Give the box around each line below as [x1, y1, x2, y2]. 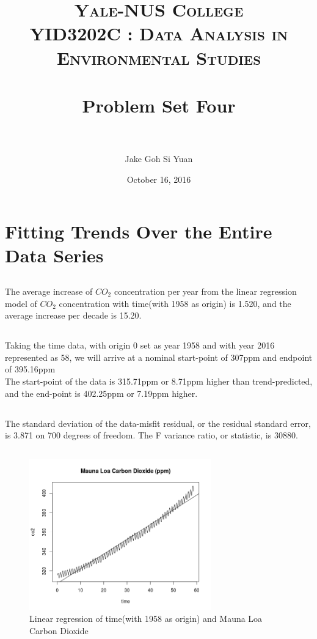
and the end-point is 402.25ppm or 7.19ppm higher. [5, 386, 198, 399]
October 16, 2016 [126, 172, 191, 185]
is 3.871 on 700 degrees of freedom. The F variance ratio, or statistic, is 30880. [5, 429, 298, 441]
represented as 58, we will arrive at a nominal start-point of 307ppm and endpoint [5, 350, 313, 363]
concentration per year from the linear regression [114, 285, 297, 298]
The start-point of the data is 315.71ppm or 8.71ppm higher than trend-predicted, [5, 374, 313, 387]
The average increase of [5, 285, 93, 298]
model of [5, 297, 37, 309]
